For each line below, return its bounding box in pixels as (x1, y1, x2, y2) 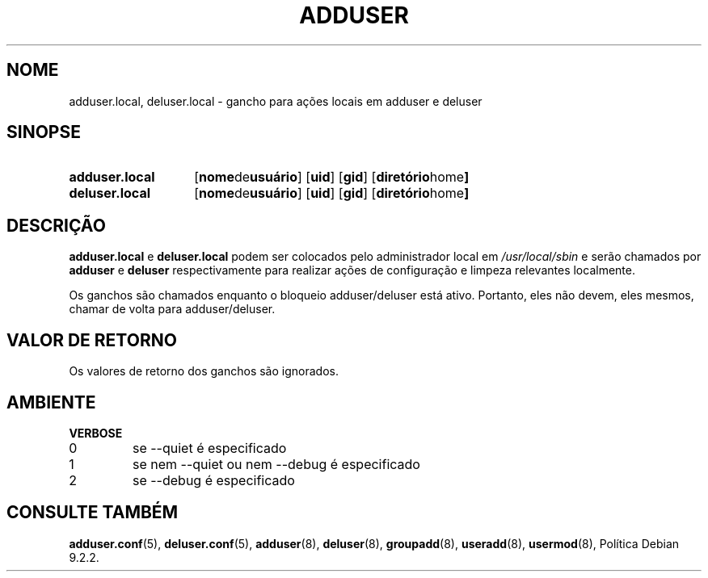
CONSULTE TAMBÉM (6, 502, 179, 523)
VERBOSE (69, 425, 123, 440)
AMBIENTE (6, 392, 96, 413)
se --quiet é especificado (132, 439, 287, 456)
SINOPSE (6, 122, 81, 143)
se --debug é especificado (132, 471, 295, 488)
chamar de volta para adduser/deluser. (69, 302, 276, 316)
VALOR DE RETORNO (6, 329, 177, 350)
